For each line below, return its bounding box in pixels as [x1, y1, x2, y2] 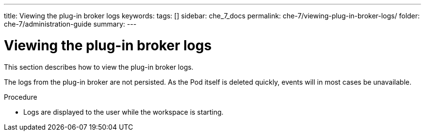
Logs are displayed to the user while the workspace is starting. [23, 107, 224, 116]
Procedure [4, 92, 37, 101]
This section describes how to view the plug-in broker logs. [4, 62, 194, 71]
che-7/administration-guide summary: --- [4, 20, 137, 28]
